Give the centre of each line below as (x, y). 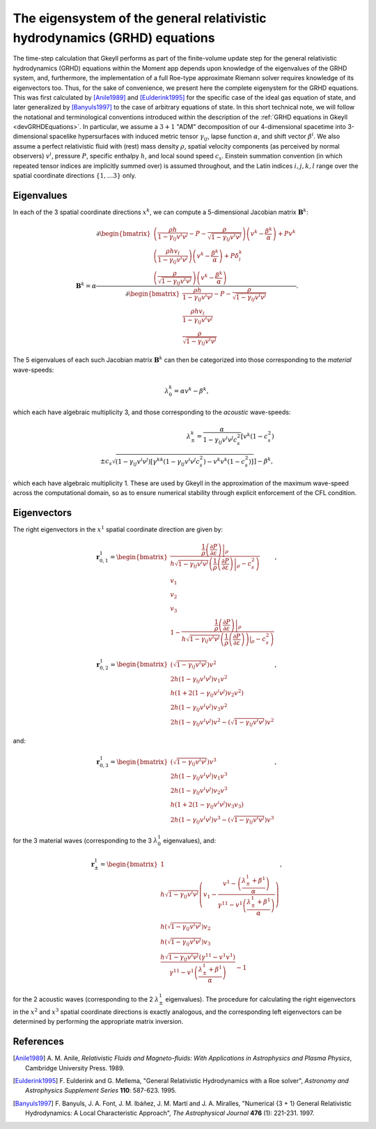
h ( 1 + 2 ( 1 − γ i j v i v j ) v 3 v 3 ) (207, 805)
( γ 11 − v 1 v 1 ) (217, 956)
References (38, 1041)
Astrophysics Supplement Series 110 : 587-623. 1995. (101, 1091)
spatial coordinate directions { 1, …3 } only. (75, 176)
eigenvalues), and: (189, 840)
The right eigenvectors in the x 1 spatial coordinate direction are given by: (118, 529)
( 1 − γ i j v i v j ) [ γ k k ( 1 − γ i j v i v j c (157, 462)
